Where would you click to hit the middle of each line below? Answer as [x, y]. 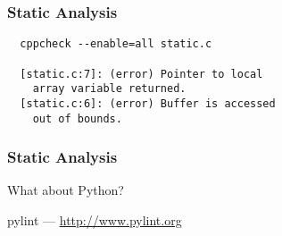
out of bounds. [77, 118]
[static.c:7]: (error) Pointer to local [141, 74]
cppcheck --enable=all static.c [116, 44]
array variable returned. [109, 89]
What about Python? [66, 190]
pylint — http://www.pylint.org [95, 219]
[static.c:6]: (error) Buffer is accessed [148, 103]
